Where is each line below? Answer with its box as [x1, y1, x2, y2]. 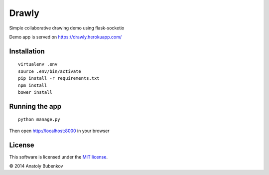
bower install [18, 89, 52, 95]
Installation [9, 47, 45, 55]
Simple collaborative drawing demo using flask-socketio [9, 25, 125, 31]
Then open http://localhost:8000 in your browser [9, 128, 110, 134]
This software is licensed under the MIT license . [9, 154, 108, 160]
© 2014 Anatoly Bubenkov [9, 163, 63, 169]
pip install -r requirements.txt [18, 75, 100, 81]
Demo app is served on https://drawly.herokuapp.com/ [9, 34, 122, 40]
